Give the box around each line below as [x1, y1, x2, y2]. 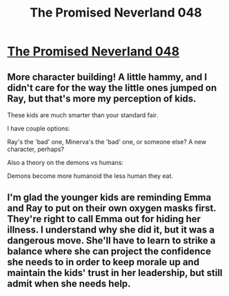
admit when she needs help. [7, 278, 131, 290]
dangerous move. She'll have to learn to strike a [7, 235, 216, 246]
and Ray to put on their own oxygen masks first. [7, 202, 217, 215]
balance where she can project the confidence [7, 246, 212, 257]
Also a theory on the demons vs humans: [7, 159, 124, 166]
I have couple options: [7, 124, 70, 132]
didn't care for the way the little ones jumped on [7, 81, 217, 94]
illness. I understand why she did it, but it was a [7, 224, 215, 236]
